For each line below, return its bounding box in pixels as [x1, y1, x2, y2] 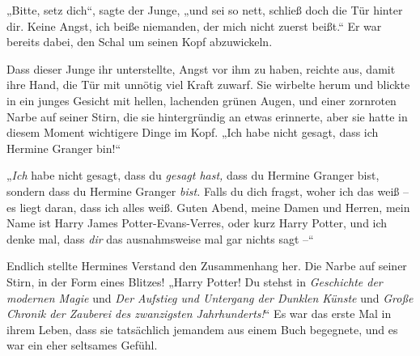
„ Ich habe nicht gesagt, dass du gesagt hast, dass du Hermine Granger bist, [6, 167, 380, 184]
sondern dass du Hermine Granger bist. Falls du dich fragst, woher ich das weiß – [6, 182, 409, 199]
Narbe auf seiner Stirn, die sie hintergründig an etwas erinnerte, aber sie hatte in [6, 108, 408, 125]
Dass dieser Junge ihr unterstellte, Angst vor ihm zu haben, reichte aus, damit [6, 60, 396, 77]
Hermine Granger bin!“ [6, 139, 121, 156]
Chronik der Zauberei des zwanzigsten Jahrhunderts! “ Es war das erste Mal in [6, 305, 392, 322]
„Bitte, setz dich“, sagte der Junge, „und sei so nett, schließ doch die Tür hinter [6, 2, 403, 18]
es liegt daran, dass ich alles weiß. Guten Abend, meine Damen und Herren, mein [6, 198, 410, 215]
